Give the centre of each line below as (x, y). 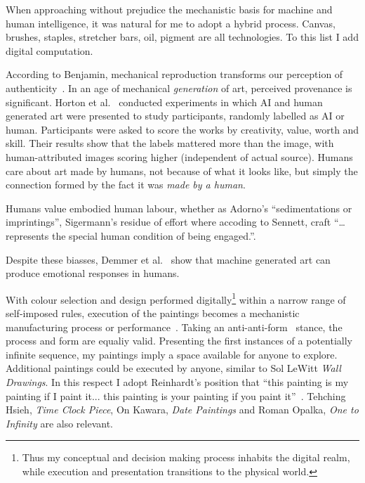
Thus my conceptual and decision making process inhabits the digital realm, (186, 457)
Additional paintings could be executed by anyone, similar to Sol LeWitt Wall (173, 368)
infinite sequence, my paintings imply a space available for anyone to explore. (172, 354)
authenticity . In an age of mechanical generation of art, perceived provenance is (179, 88)
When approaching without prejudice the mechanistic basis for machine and (169, 9)
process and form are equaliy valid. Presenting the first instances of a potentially (179, 341)
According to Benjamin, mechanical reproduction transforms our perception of (174, 74)
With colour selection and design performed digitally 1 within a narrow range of (176, 298)
